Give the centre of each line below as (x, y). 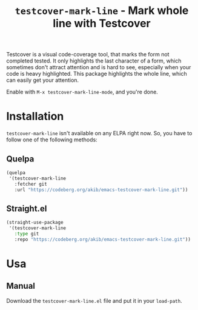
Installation (35, 116)
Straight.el (27, 208)
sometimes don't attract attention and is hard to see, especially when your (99, 67)
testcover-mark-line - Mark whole (102, 11)
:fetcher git (31, 184)
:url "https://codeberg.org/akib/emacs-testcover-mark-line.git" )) (101, 190)
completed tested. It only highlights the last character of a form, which (94, 61)
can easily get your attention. (43, 80)
